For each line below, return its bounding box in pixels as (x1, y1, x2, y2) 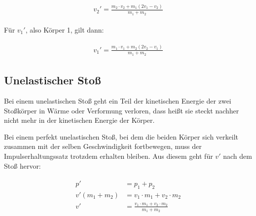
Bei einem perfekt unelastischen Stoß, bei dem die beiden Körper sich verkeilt (4, 131, 239, 142)
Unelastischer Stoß (4, 72, 101, 88)
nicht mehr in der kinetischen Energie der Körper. (4, 115, 155, 125)
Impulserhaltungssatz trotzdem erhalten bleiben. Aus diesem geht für (4, 150, 213, 161)
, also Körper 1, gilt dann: (25, 24, 104, 35)
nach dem (223, 150, 252, 161)
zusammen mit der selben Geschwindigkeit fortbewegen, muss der (4, 141, 202, 151)
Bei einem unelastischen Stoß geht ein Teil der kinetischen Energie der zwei (4, 96, 231, 106)
